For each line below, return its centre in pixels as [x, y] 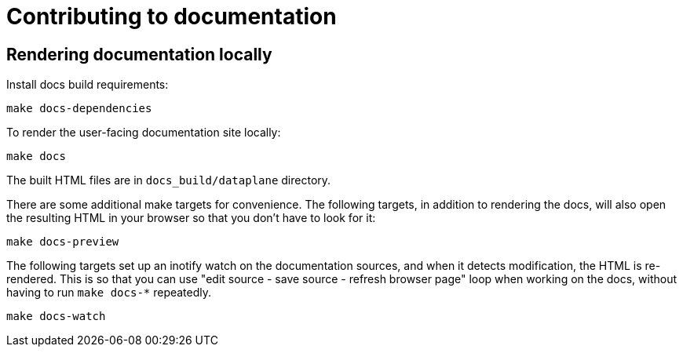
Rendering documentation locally [139, 54]
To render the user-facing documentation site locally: [144, 133]
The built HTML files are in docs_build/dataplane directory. [169, 180]
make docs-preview [63, 242]
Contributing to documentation [172, 16]
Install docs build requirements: [88, 85]
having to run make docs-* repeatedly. [109, 293]
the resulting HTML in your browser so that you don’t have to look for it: [191, 218]
